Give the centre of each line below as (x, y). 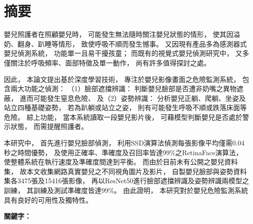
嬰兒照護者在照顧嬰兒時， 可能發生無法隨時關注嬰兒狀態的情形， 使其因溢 (122, 34)
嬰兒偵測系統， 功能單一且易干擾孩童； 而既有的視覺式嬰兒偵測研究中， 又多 (126, 53)
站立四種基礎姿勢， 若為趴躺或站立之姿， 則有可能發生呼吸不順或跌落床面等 (126, 107)
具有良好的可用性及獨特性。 (48, 200)
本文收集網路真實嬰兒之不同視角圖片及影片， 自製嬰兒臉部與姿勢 (130, 171)
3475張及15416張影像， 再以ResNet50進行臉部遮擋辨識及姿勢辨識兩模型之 (133, 181)
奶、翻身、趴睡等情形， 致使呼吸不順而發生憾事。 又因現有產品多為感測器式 (126, 43)
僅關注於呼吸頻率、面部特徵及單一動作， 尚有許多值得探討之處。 (107, 62)
